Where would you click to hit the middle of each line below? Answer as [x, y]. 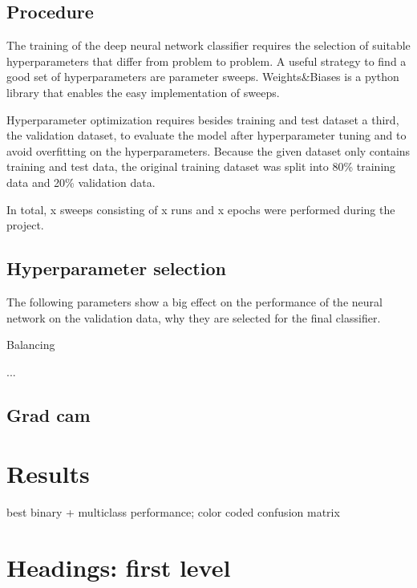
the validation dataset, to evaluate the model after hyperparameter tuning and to [206, 135]
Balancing [31, 345]
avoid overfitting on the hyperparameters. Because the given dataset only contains [208, 150]
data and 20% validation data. [81, 182]
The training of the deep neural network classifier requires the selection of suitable [208, 45]
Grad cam [49, 414]
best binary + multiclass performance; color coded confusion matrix [173, 512]
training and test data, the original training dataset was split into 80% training [201, 166]
